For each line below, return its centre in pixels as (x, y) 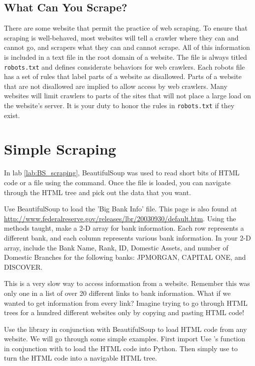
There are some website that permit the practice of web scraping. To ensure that (126, 28)
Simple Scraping (60, 149)
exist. (12, 115)
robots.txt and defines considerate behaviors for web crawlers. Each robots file (125, 66)
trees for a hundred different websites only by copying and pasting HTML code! (124, 312)
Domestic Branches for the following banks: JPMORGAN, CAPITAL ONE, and (125, 257)
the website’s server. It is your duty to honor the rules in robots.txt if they (119, 105)
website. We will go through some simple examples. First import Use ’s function (125, 339)
